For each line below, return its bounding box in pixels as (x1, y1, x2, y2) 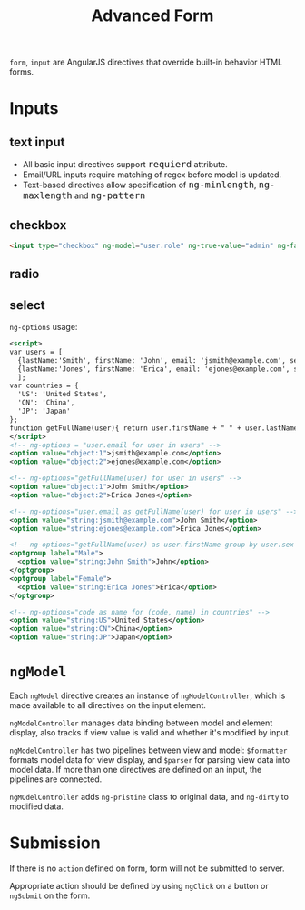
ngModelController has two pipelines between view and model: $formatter (9, 745, 288, 755)
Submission (9, 833, 102, 854)
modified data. (9, 801, 64, 812)
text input (9, 134, 65, 150)
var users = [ (9, 347, 64, 356)
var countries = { (9, 381, 79, 391)
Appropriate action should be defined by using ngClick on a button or (9, 880, 270, 891)
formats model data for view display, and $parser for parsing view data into (9, 755, 290, 765)
